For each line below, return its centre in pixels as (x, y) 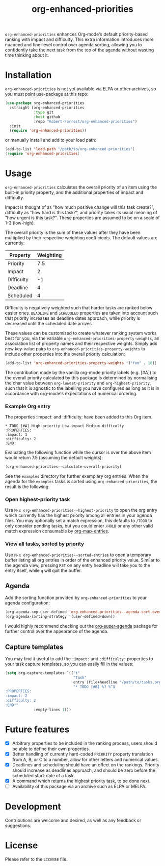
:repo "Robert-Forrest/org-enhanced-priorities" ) (85, 121)
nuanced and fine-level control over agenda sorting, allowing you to (74, 45)
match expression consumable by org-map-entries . (57, 531)
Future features (37, 730)
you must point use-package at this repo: (47, 94)
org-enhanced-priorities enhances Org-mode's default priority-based (77, 34)
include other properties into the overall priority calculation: (65, 354)
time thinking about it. (27, 55)
